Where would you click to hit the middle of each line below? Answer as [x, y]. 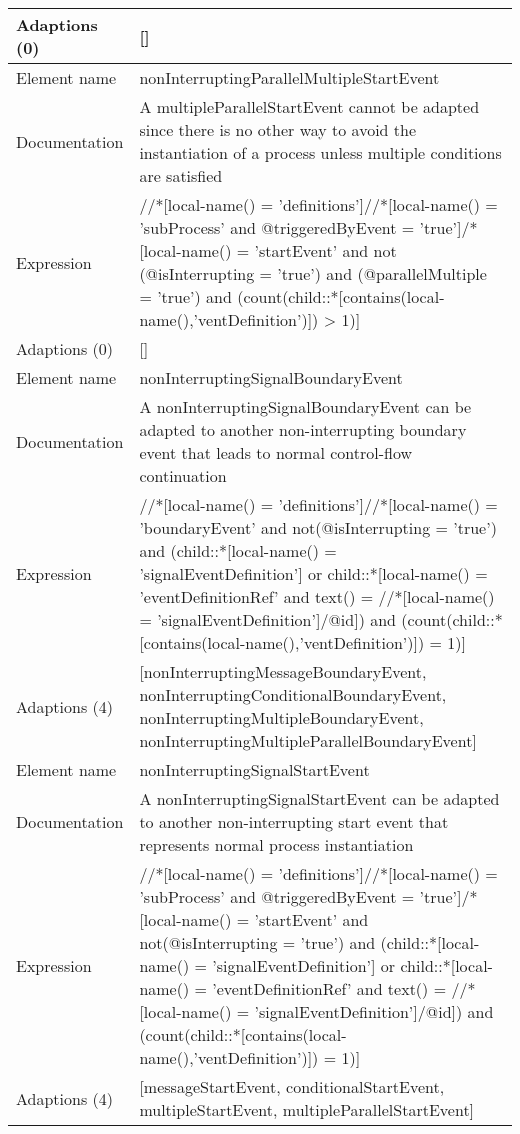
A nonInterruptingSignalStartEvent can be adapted [319, 798]
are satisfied [181, 175]
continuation [183, 475]
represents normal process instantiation [276, 844]
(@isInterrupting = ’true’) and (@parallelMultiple [313, 273]
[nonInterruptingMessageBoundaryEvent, [283, 671]
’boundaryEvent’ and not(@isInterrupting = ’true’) [318, 527]
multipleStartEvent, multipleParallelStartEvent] [307, 1109]
